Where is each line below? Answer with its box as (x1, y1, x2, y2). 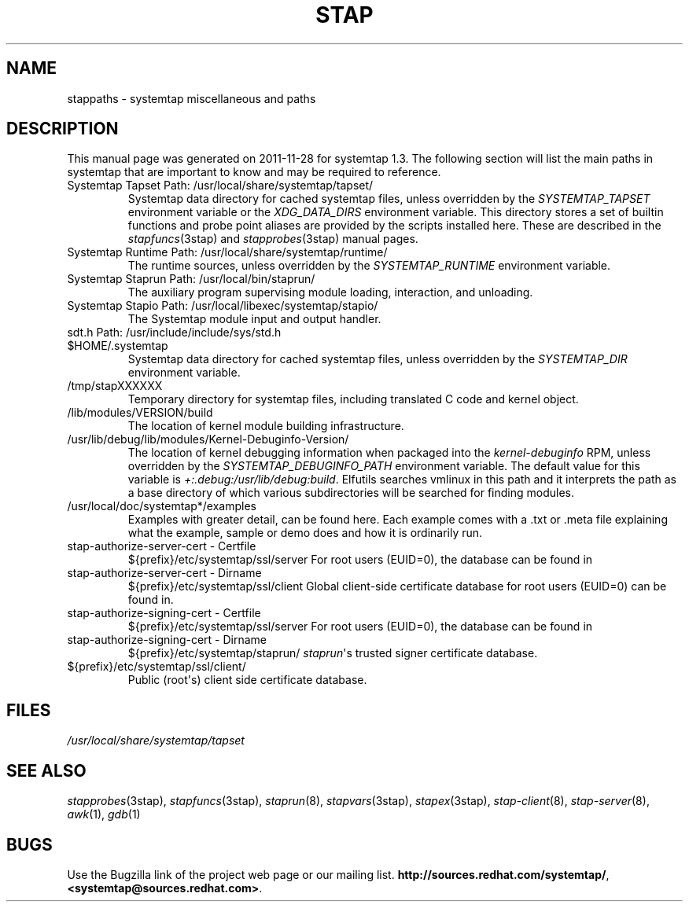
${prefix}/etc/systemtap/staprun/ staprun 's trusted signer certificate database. (127, 646, 538, 660)
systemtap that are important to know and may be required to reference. (67, 165, 441, 179)
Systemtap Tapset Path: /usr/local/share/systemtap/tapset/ (67, 178, 374, 193)
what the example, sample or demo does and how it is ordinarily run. (127, 526, 483, 540)
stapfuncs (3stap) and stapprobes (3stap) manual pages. (127, 232, 418, 246)
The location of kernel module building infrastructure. (127, 419, 404, 433)
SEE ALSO (6, 760, 87, 781)
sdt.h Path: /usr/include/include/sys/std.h (67, 325, 282, 340)
